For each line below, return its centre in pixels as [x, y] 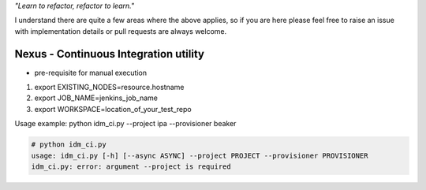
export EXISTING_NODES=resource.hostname [109, 88]
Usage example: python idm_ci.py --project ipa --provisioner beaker [125, 124]
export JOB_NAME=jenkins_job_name [96, 98]
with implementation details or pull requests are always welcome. [121, 31]
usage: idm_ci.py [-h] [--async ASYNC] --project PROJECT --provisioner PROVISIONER [200, 155]
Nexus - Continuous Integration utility [110, 54]
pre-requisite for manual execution [91, 73]
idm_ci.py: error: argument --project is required [131, 167]
